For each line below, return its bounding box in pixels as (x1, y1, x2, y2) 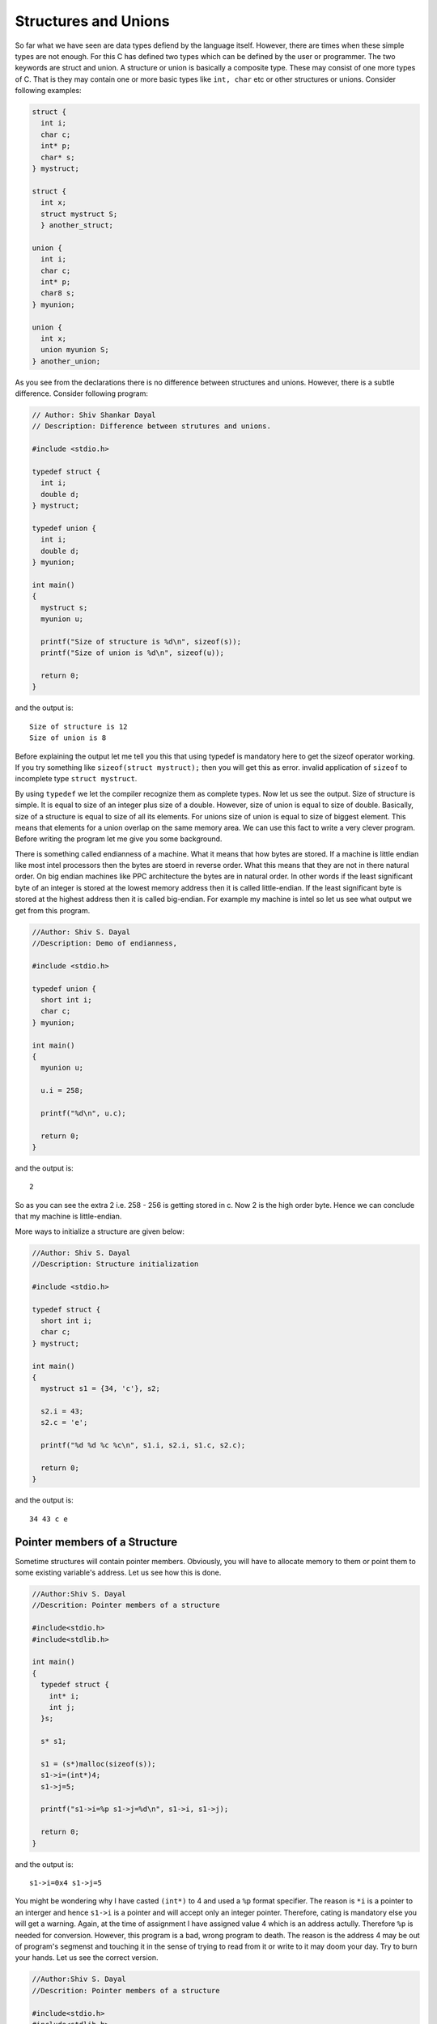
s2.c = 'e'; (40, 1418, 88, 1427)
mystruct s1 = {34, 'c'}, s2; (40, 1384, 161, 1393)
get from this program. (15, 905, 91, 915)
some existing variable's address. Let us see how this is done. (15, 1567, 222, 1578)
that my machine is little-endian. (15, 1211, 122, 1222)
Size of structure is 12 (29, 721, 128, 731)
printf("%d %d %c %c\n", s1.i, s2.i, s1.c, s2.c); (40, 1441, 246, 1450)
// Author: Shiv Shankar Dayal (32, 410, 157, 420)
